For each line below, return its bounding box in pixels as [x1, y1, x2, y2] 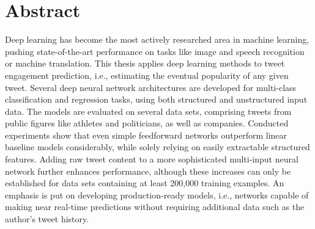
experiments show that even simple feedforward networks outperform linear [5, 128, 287, 141]
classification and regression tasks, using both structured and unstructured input [5, 93, 308, 106]
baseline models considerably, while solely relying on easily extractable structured [5, 140, 310, 153]
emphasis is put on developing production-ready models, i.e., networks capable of [5, 188, 309, 201]
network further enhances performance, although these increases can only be [5, 164, 291, 177]
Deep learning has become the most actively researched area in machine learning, [5, 33, 309, 46]
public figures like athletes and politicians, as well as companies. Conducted [5, 117, 289, 129]
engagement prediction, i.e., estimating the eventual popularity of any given [5, 68, 289, 81]
